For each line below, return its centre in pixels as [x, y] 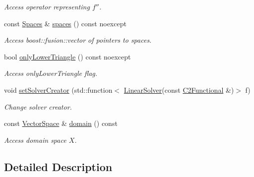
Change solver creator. [38, 106]
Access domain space [35, 140]
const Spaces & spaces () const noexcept [65, 23]
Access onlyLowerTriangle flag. [51, 73]
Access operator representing [47, 6]
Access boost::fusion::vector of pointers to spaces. [78, 40]
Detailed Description [58, 166]
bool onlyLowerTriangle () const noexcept [67, 56]
